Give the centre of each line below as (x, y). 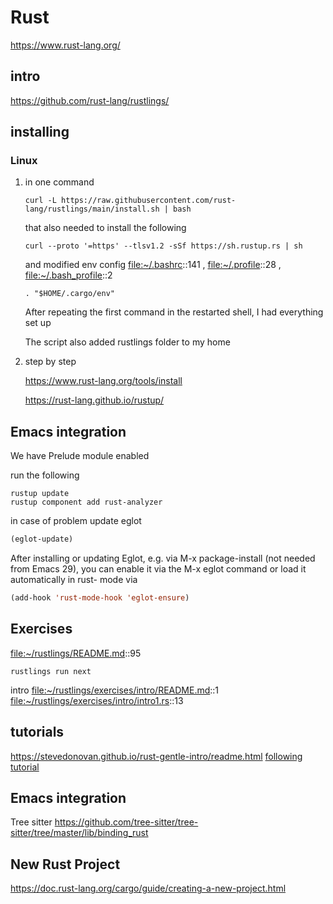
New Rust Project (65, 864)
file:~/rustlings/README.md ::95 (76, 653)
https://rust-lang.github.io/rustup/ (94, 400)
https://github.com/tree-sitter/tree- (126, 822)
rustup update (40, 494)
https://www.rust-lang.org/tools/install (103, 381)
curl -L (40, 201)
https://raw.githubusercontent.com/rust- (149, 201)
